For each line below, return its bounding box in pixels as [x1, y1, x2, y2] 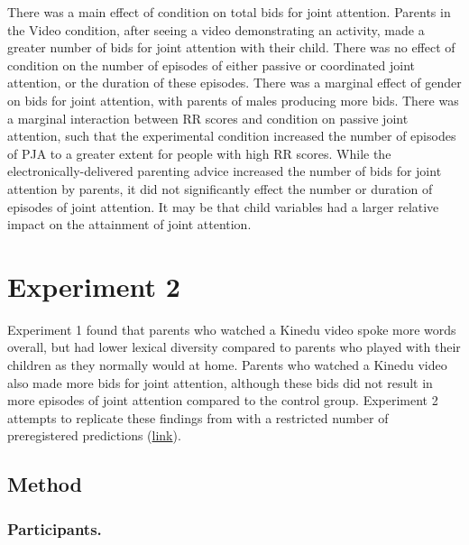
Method [7, 470, 82, 498]
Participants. [7, 517, 102, 540]
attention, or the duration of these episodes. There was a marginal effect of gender [7, 73, 462, 92]
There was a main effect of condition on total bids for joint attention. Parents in [7, 3, 451, 21]
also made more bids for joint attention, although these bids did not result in [7, 373, 433, 392]
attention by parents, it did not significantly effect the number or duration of [7, 179, 433, 198]
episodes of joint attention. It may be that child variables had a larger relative [7, 197, 439, 216]
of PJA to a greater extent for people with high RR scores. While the [7, 143, 391, 162]
